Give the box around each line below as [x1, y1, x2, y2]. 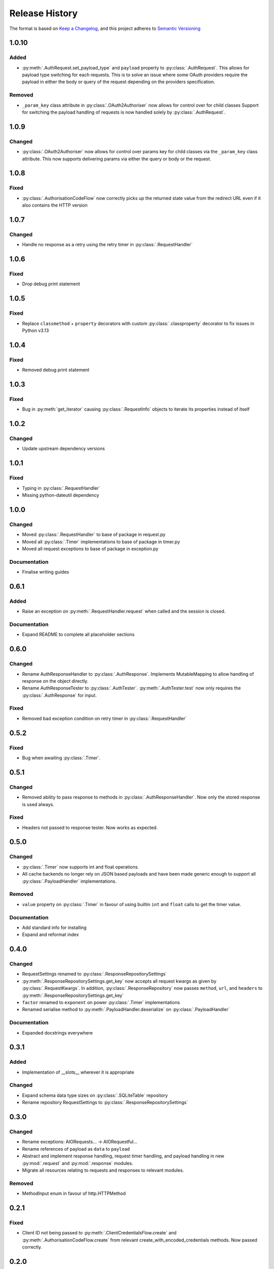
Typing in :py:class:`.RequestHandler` [22, 485, 100, 491]
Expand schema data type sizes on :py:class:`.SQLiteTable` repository [22, 1092, 168, 1098]
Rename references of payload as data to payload [22, 1146, 130, 1152]
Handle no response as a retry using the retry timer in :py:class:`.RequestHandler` [22, 242, 193, 248]
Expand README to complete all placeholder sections [22, 631, 134, 638]
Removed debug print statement [22, 367, 90, 373]
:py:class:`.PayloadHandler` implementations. [22, 878, 117, 884]
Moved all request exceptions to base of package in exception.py [22, 546, 159, 552]
